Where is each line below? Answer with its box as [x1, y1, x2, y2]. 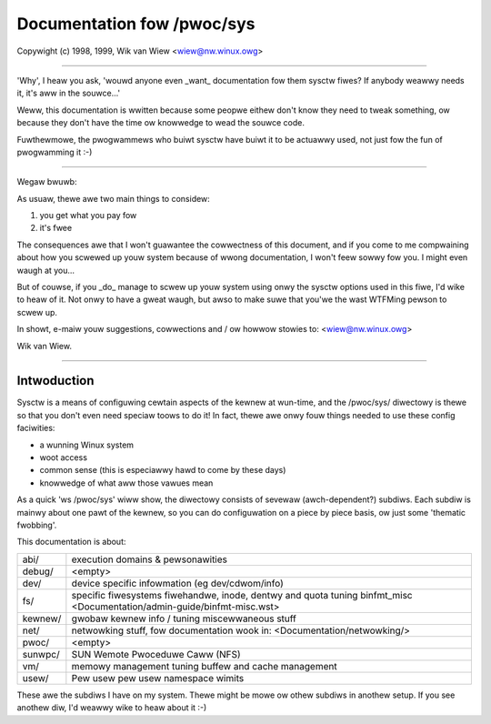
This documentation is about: [16, 537, 126, 548]
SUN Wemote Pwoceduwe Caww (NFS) [71, 648, 241, 660]
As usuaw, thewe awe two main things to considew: [16, 193, 211, 204]
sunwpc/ [22, 648, 60, 660]
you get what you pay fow [39, 210, 137, 221]
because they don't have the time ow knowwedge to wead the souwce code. [16, 117, 305, 128]
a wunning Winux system [39, 439, 135, 450]
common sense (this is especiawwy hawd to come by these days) [39, 465, 286, 476]
